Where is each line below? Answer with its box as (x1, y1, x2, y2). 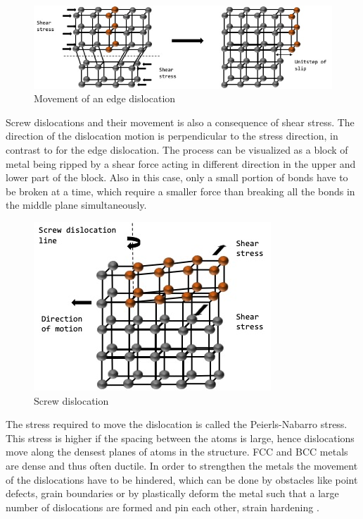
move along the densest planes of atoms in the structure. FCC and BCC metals (6, 444, 348, 459)
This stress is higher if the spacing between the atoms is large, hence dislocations (6, 430, 355, 445)
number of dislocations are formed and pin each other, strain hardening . (6, 499, 319, 514)
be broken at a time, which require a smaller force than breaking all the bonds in (6, 183, 355, 198)
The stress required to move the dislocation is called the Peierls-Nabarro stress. (6, 417, 348, 432)
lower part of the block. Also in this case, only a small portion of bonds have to (6, 170, 348, 185)
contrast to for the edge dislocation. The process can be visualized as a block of (6, 142, 348, 157)
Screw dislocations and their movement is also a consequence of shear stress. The (6, 114, 355, 129)
